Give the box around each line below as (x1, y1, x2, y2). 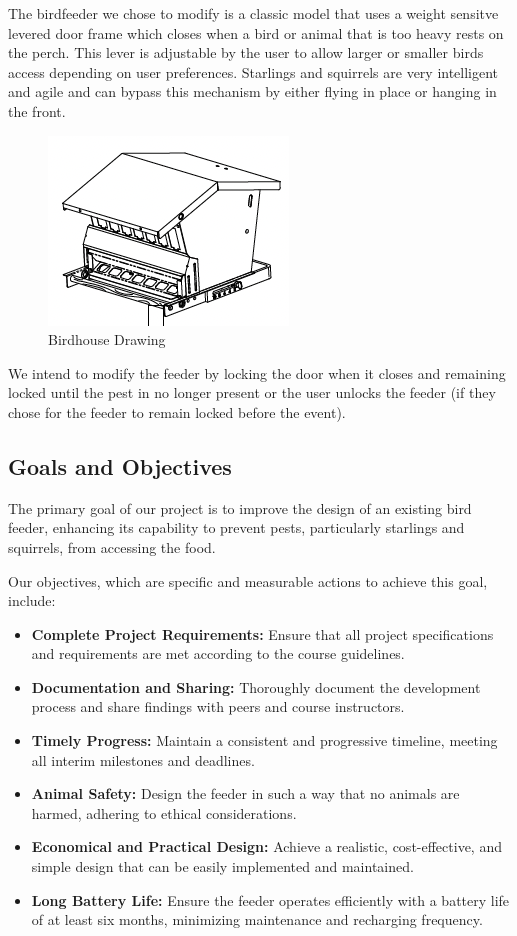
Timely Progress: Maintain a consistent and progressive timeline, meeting (31, 730, 498, 751)
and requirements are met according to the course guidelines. (31, 643, 405, 664)
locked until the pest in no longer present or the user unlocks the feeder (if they (8, 382, 496, 403)
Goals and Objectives (8, 450, 232, 481)
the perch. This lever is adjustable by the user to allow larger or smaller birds (8, 42, 484, 63)
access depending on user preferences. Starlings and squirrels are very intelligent (8, 61, 499, 82)
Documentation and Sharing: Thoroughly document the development (31, 676, 481, 697)
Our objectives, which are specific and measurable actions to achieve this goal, (8, 570, 488, 591)
